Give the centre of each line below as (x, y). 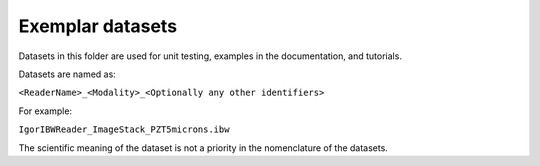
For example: (45, 111)
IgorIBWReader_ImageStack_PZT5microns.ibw (124, 129)
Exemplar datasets (98, 26)
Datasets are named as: (67, 74)
